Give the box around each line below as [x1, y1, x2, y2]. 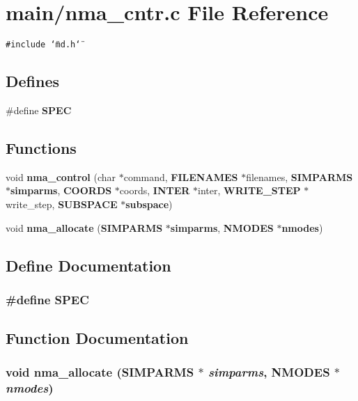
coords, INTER [119, 183, 190, 198]
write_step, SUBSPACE [6, 196, 118, 211]
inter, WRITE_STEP [198, 183, 301, 198]
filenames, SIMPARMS [246, 169, 353, 184]
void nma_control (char [6, 169, 116, 184]
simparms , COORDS [10, 183, 112, 198]
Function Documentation [6, 327, 189, 349]
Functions [6, 136, 77, 158]
